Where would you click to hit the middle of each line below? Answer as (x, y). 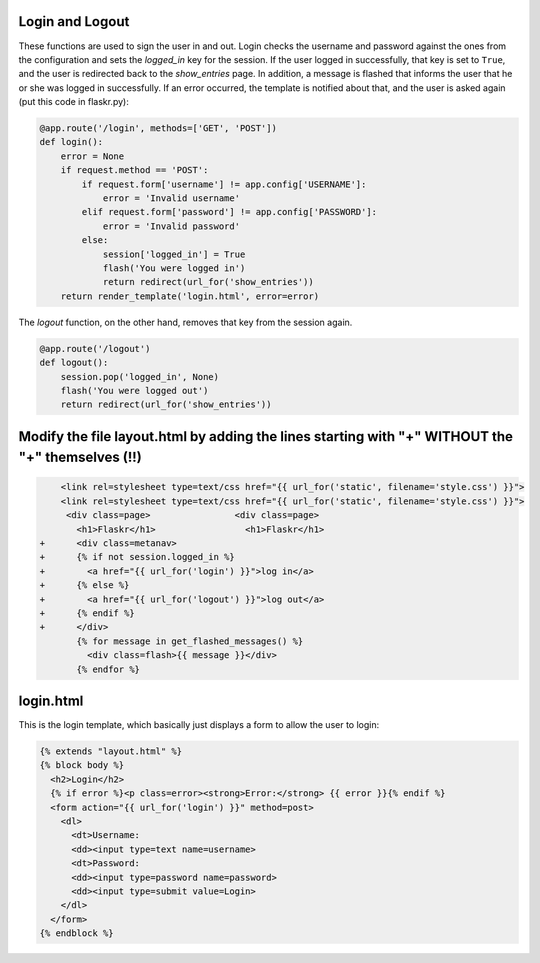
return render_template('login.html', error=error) (190, 296)
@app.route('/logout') (95, 348)
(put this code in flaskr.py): (73, 102)
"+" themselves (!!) (80, 457)
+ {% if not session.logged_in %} (137, 557)
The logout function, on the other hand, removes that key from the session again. (185, 322)
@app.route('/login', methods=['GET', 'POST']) (158, 128)
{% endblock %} (76, 933)
